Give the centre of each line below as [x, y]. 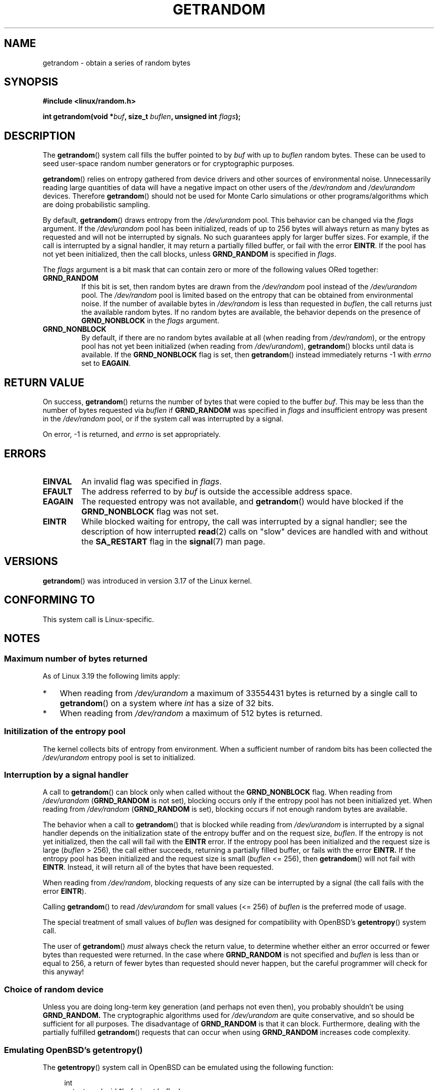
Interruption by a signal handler [66, 775]
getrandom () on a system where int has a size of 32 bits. [167, 703]
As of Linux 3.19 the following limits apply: [111, 676]
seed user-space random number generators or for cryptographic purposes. [168, 164]
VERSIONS [31, 562]
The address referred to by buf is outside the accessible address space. [217, 491]
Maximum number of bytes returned [76, 658]
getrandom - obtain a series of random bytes [116, 63]
